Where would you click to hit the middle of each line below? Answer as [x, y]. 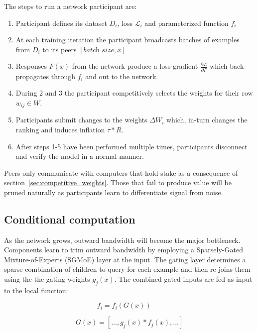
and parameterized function [187, 23]
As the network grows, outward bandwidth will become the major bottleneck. [122, 240]
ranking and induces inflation [60, 129]
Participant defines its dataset [62, 23]
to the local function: [36, 290]
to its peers [60, 49]
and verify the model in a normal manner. [80, 156]
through [63, 76]
